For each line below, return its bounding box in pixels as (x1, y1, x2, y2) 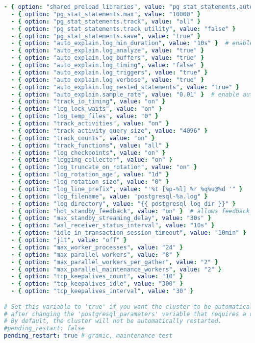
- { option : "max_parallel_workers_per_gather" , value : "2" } (11, 258, 218, 266)
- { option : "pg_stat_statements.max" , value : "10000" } (11, 10, 201, 18)
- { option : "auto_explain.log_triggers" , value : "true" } (11, 69, 208, 76)
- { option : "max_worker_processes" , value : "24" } (11, 244, 183, 251)
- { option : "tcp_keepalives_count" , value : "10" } (11, 273, 183, 280)
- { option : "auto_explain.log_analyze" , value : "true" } (11, 47, 204, 54)
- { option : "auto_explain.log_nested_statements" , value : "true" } (11, 83, 239, 91)
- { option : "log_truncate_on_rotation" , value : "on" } (11, 164, 197, 171)
